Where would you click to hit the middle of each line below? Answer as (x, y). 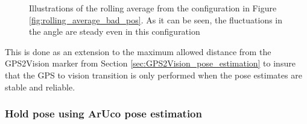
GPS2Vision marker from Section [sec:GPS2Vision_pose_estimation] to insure (150, 63)
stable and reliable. (40, 87)
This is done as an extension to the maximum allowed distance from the (138, 51)
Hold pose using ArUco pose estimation (103, 114)
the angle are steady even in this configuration (115, 31)
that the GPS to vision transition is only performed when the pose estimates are (153, 75)
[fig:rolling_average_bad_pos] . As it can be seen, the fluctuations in (156, 19)
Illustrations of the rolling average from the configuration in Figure (153, 8)
